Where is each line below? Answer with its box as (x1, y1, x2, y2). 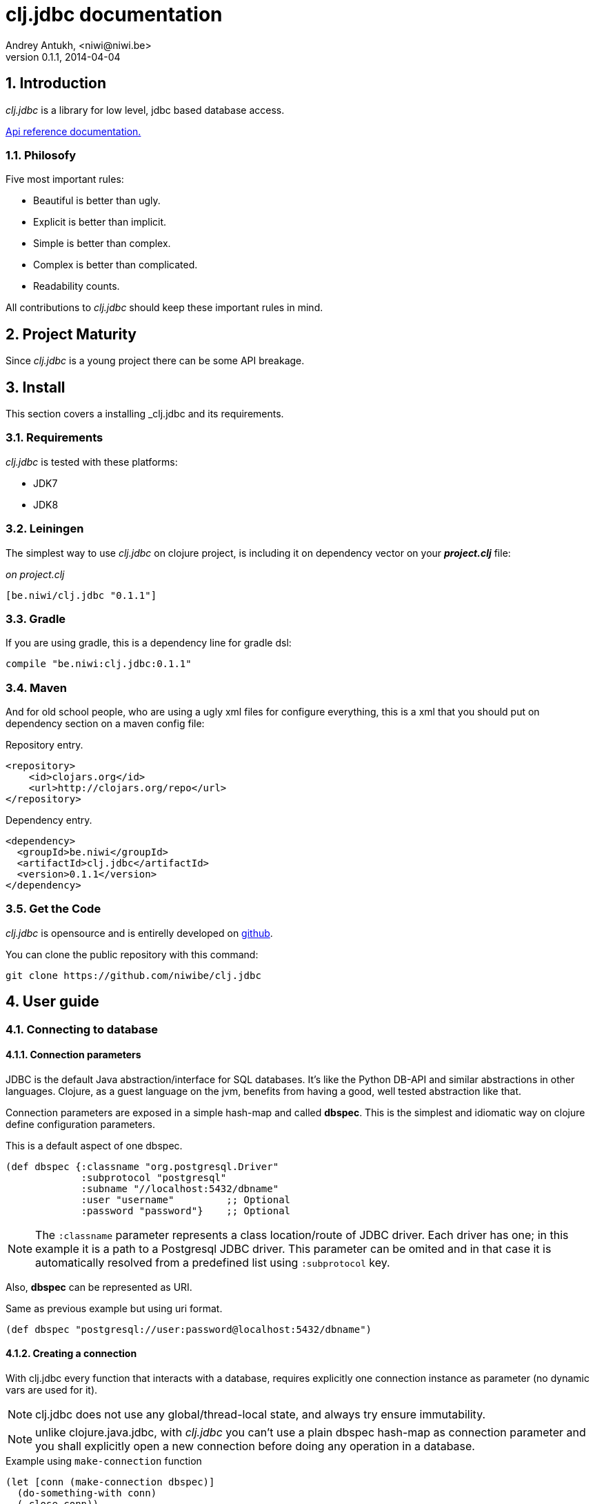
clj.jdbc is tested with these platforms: (6, 455, 178, 468)
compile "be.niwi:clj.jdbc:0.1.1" (6, 658, 192, 670)
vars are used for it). (6, 1384, 98, 1396)
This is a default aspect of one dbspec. (6, 1139, 183, 1151)
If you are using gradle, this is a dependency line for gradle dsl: (6, 637, 292, 649)
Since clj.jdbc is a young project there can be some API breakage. (6, 355, 305, 367)
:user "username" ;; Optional (81, 1194, 291, 1205)
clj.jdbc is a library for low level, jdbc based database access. (6, 103, 285, 116)
